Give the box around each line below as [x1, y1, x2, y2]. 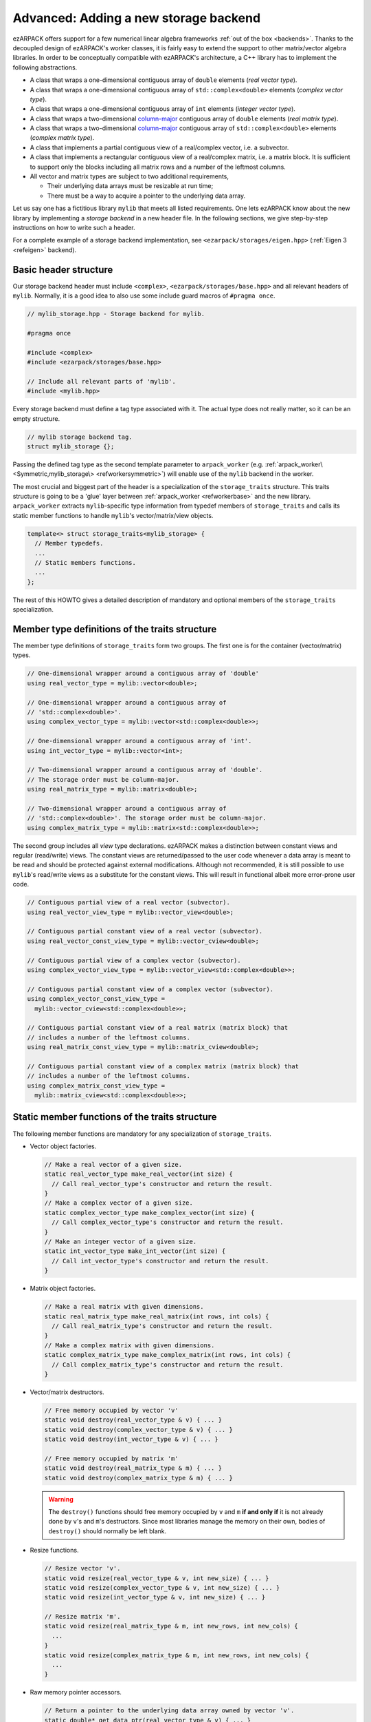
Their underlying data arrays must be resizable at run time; [47, 182, 214, 190]
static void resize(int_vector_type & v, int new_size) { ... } [44, 1593, 266, 1601]
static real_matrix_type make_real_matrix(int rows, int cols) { [44, 1312, 269, 1320]
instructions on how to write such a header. [12, 223, 135, 231]
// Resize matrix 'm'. [44, 1612, 121, 1621]
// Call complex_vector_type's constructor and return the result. [52, 1218, 284, 1226]
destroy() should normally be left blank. [48, 1526, 167, 1535]
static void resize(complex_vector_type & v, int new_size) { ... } [44, 1584, 280, 1591]
